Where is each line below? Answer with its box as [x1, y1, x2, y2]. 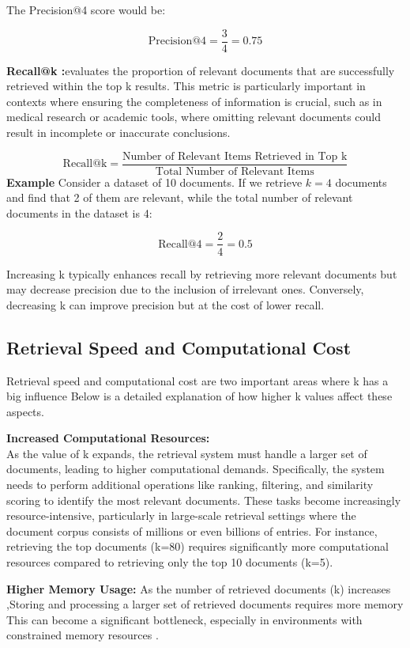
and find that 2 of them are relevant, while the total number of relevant [6, 189, 353, 206]
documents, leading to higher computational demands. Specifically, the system [6, 460, 385, 477]
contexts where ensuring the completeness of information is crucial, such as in [6, 93, 382, 109]
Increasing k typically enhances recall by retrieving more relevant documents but [6, 265, 397, 282]
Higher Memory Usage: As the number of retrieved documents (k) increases [6, 580, 391, 597]
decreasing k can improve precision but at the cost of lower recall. [6, 296, 325, 313]
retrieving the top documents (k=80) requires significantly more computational [6, 538, 389, 555]
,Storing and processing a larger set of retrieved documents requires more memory [6, 596, 404, 612]
